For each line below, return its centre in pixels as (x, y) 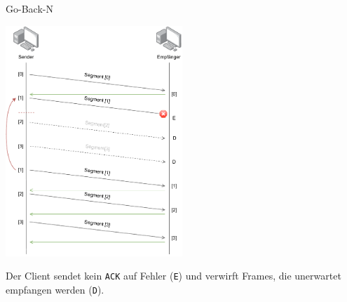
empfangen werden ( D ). (55, 289)
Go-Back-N (29, 8)
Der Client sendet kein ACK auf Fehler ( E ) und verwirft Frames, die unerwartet (173, 276)
